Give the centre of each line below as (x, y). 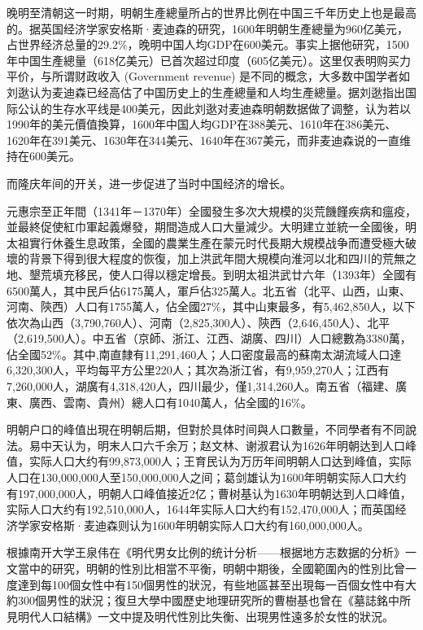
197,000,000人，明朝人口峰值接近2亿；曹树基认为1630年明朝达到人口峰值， (214, 493)
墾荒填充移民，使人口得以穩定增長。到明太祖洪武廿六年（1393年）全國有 (222, 274)
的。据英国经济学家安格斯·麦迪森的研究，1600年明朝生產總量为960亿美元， (207, 28)
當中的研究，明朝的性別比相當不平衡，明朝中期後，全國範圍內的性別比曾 (211, 568)
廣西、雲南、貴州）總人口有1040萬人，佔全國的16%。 (170, 402)
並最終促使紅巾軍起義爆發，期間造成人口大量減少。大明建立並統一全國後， (206, 227)
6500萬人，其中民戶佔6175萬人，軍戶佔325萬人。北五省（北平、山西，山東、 (209, 290)
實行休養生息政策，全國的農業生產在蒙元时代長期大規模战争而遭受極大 (217, 242)
